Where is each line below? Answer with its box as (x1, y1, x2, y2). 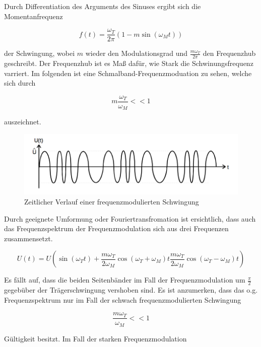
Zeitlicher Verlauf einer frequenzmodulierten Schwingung (24, 196, 199, 206)
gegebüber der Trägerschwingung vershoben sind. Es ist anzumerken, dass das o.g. (4, 285, 258, 295)
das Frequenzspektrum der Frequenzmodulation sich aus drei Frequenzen (4, 223, 229, 234)
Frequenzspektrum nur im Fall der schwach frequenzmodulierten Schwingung (4, 294, 241, 305)
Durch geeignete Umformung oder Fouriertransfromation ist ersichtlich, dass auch (4, 213, 256, 224)
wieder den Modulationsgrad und (85, 48, 188, 58)
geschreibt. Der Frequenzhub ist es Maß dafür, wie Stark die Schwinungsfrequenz (4, 58, 253, 68)
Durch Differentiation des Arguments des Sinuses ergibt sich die (4, 1, 201, 11)
